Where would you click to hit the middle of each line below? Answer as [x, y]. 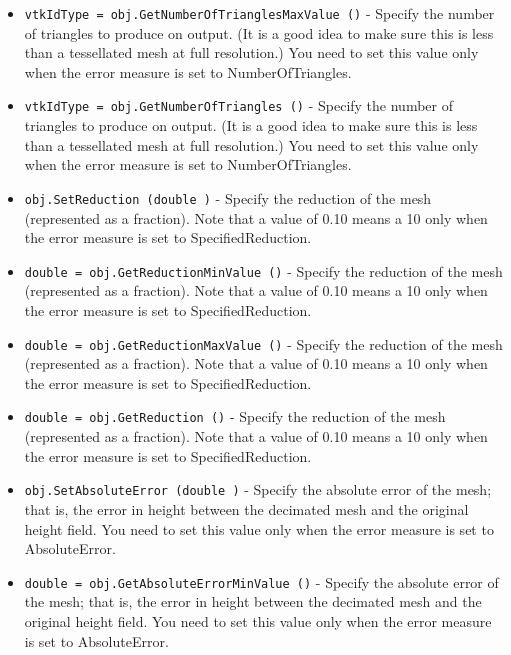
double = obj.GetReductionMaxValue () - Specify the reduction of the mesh [263, 343]
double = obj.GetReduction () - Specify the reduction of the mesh [235, 416]
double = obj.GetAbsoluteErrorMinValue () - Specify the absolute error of [261, 581]
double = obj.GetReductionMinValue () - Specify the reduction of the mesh [263, 270]
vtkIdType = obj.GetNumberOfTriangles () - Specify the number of [238, 105]
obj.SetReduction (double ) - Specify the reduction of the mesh [228, 197]
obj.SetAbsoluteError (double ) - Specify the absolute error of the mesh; [258, 489]
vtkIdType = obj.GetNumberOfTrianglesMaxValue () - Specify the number [259, 13]
